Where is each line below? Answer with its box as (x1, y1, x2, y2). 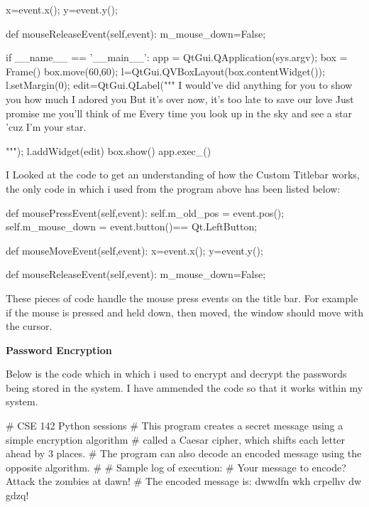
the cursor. (6, 319, 53, 333)
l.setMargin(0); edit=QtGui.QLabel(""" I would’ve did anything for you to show (6, 78, 353, 92)
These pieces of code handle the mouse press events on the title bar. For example (6, 290, 358, 305)
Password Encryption (6, 342, 112, 357)
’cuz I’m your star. (6, 119, 87, 134)
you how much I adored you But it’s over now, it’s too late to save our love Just (6, 91, 354, 106)
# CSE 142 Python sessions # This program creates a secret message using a (6, 418, 343, 433)
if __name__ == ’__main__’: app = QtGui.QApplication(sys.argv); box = (6, 50, 348, 65)
